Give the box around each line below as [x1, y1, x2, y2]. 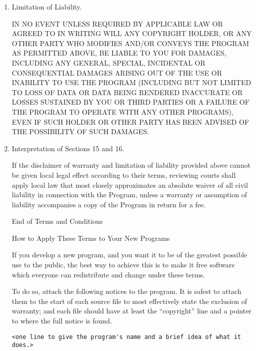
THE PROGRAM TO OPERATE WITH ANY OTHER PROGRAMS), [11, 106, 233, 117]
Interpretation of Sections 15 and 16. [11, 143, 124, 153]
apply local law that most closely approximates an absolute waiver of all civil [11, 179, 248, 190]
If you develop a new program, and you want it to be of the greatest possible [11, 249, 247, 260]
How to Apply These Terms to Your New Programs [11, 232, 170, 243]
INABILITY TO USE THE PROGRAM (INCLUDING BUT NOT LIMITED [11, 77, 251, 88]
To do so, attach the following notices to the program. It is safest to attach [11, 286, 241, 296]
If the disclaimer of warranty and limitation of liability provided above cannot [11, 160, 250, 170]
